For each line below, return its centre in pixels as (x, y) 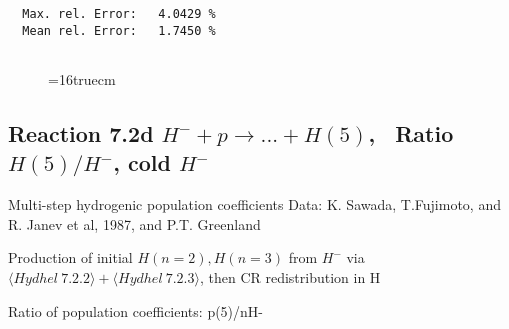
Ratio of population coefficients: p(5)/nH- (136, 310)
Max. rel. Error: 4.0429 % (119, 14)
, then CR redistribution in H (290, 276)
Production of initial (70, 257)
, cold (142, 162)
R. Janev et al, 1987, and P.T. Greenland (134, 223)
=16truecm (82, 78)
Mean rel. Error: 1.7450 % (119, 30)
